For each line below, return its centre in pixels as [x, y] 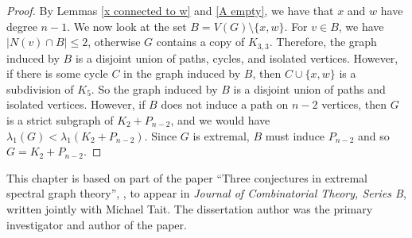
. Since [161, 135]
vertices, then [354, 104]
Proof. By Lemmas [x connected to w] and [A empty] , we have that [170, 10]
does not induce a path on [225, 104]
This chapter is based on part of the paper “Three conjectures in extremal [187, 177]
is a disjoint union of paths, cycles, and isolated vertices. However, [237, 58]
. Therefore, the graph [323, 42]
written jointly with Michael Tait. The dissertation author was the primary [190, 208]
